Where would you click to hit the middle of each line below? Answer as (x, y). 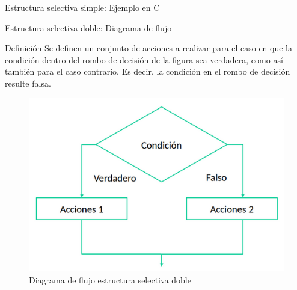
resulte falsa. (28, 83)
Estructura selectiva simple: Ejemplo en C (82, 7)
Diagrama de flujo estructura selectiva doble (110, 279)
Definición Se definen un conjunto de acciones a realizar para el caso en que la (149, 48)
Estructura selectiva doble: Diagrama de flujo (88, 27)
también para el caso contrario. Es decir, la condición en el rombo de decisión (148, 71)
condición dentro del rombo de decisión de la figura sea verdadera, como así (144, 59)
